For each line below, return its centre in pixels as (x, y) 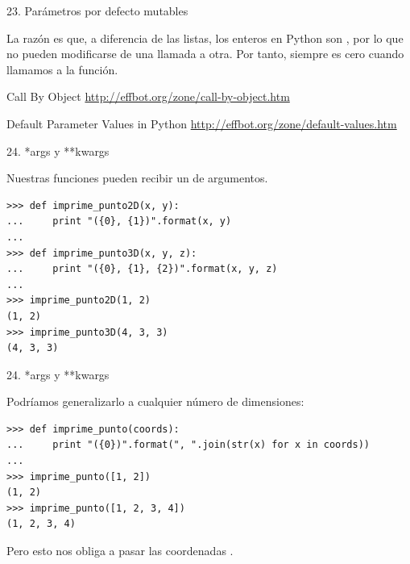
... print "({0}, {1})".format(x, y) (119, 221)
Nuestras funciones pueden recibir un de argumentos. (137, 178)
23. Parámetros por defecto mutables (97, 10)
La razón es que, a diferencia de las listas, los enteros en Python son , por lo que (205, 38)
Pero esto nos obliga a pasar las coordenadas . (120, 551)
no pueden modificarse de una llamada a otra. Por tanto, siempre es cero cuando (205, 54)
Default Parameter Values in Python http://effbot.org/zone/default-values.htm (202, 123)
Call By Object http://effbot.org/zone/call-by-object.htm (148, 96)
